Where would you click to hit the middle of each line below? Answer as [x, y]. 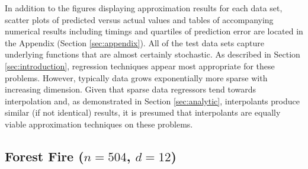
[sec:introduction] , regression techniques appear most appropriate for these [140, 66]
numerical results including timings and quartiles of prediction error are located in [154, 31]
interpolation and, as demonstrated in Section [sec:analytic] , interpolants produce [152, 101]
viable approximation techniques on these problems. [99, 124]
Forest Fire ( [44, 156]
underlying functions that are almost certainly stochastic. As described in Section [153, 54]
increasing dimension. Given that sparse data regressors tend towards [131, 89]
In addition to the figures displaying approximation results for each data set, [144, 8]
